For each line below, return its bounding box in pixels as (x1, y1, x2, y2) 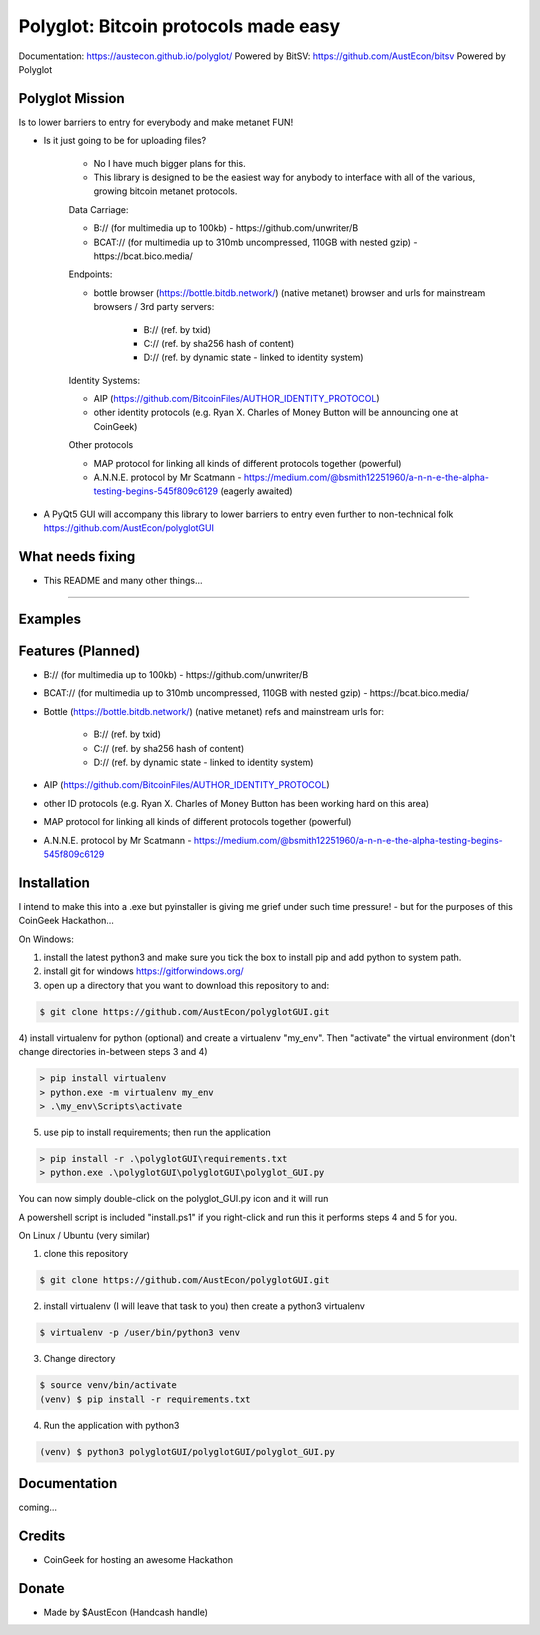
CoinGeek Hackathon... (18, 915, 115, 927)
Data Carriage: (68, 203, 129, 215)
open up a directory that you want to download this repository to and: (43, 979, 330, 991)
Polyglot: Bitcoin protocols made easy (18, 15, 341, 37)
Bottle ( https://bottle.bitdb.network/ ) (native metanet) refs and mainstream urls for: (43, 705, 385, 717)
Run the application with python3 (43, 1419, 180, 1431)
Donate (18, 1580, 65, 1597)
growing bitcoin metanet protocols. (93, 185, 238, 197)
